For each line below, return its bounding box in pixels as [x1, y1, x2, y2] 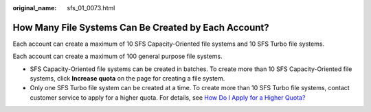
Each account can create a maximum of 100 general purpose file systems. [12, 52, 223, 61]
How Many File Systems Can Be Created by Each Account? [12, 21, 269, 33]
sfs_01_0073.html [67, 4, 115, 12]
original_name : [12, 4, 57, 12]
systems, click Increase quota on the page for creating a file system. [30, 74, 225, 83]
